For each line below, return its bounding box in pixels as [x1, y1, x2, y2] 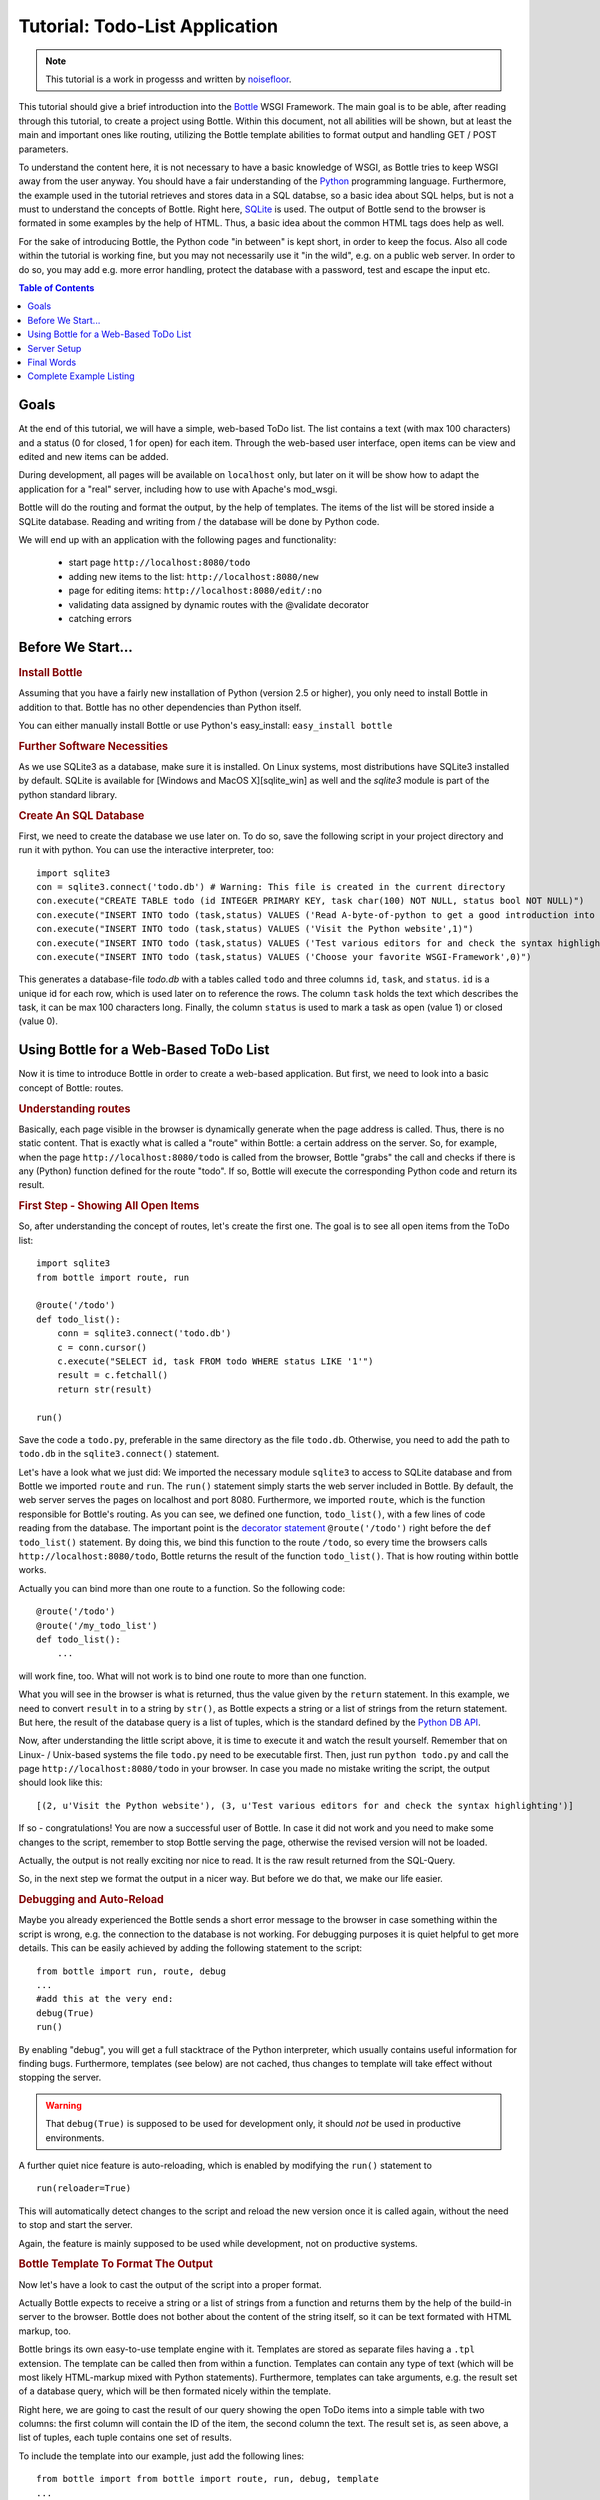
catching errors [68, 612, 132, 624]
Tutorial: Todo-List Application [18, 15, 279, 37]
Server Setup [27, 342, 82, 354]
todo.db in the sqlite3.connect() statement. [18, 1448, 220, 1460]
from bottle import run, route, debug [36, 1965, 227, 1977]
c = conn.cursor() [56, 1341, 148, 1353]
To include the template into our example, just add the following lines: [18, 2450, 305, 2462]
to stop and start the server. [18, 2219, 134, 2231]
